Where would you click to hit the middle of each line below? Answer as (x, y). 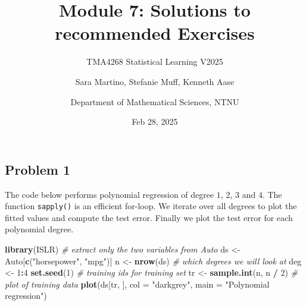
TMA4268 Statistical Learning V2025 (155, 61)
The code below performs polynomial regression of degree (110, 194)
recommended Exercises (155, 33)
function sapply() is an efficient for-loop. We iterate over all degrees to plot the (151, 206)
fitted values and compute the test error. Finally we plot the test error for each (149, 217)
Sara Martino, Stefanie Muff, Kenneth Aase (155, 81)
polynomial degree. (39, 229)
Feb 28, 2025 (155, 122)
